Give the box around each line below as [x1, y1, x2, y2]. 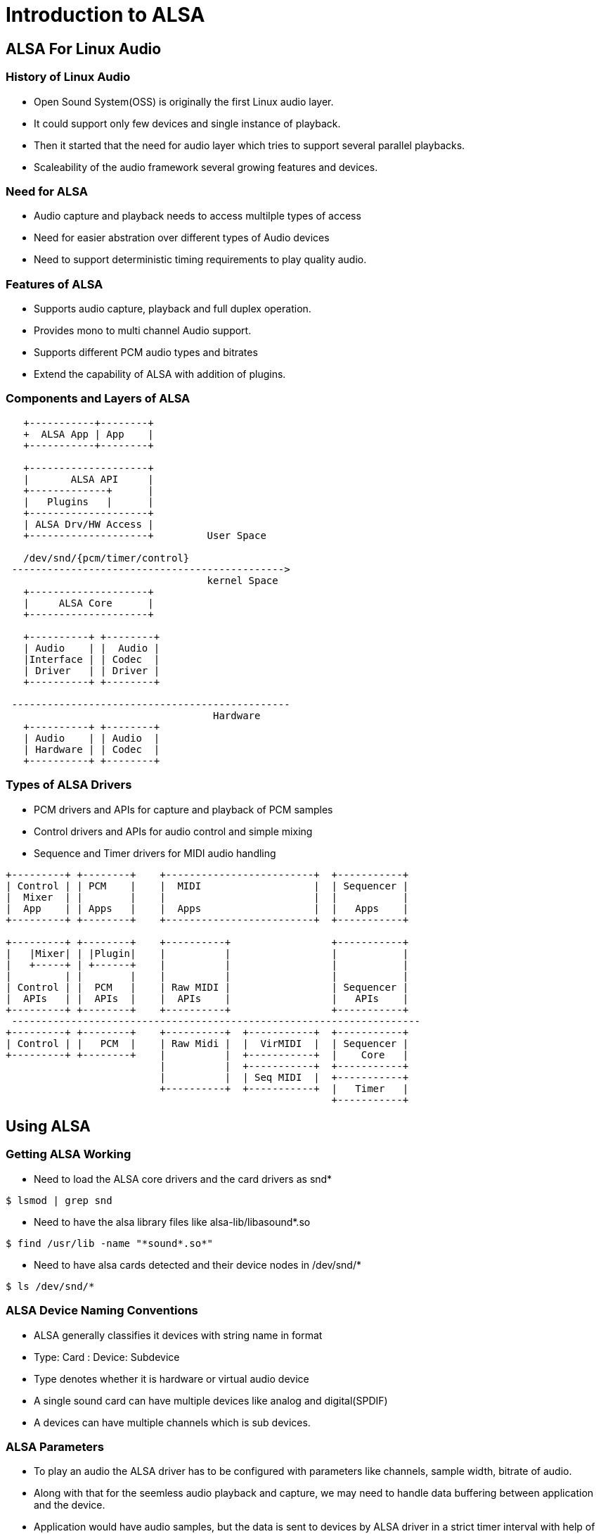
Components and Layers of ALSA [6, 391, 190, 406]
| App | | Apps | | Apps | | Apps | [6, 902, 409, 914]
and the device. [34, 1499, 105, 1511]
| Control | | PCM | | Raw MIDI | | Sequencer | [6, 981, 409, 993]
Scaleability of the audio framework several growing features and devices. [34, 160, 378, 173]
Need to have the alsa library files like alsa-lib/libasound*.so [34, 1215, 311, 1228]
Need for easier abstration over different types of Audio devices [34, 232, 330, 244]
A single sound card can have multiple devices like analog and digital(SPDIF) [34, 1394, 388, 1407]
